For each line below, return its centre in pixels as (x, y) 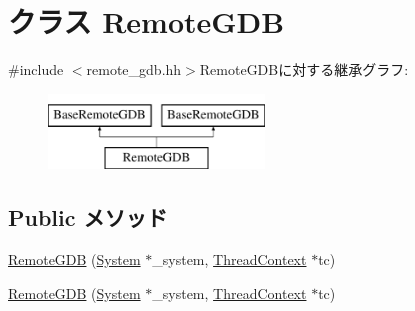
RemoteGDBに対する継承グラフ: (304, 69)
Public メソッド (88, 217)
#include (36, 69)
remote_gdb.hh (134, 69)
